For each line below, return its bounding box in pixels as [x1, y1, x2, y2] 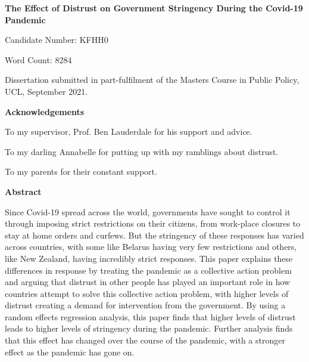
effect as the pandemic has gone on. [5, 345, 135, 358]
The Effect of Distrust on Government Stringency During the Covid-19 [5, 2, 303, 14]
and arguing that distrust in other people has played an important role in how [5, 276, 291, 288]
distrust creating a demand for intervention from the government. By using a [5, 299, 286, 311]
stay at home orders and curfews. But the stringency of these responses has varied [5, 228, 304, 241]
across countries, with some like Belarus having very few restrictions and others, [5, 240, 297, 253]
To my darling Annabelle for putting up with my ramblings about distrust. [5, 145, 279, 157]
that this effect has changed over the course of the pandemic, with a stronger [5, 334, 285, 346]
